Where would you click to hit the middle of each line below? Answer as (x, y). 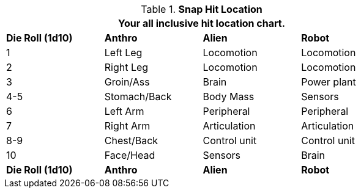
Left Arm (124, 111)
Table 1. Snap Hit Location (202, 9)
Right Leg (126, 67)
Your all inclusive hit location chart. (202, 23)
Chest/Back (131, 140)
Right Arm (127, 126)
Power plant (329, 82)
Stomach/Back (138, 96)
